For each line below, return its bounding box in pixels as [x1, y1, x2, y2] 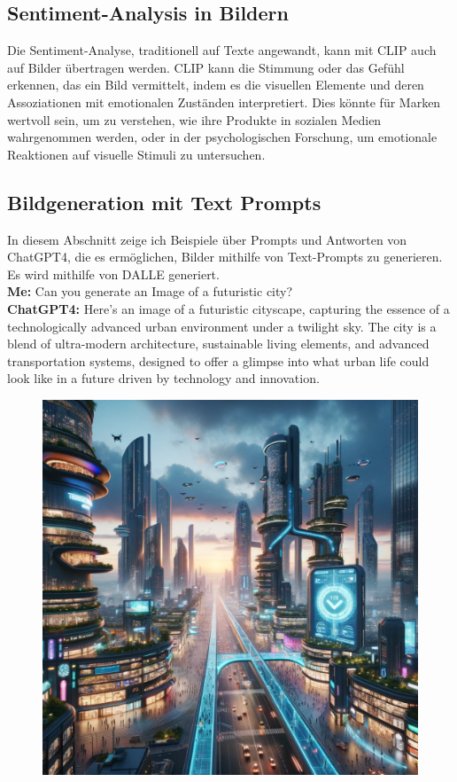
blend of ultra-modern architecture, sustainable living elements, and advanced [7, 334, 430, 353]
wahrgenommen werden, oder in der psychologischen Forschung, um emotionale [7, 128, 438, 146]
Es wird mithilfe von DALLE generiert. [7, 264, 220, 283]
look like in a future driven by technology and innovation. [7, 369, 320, 387]
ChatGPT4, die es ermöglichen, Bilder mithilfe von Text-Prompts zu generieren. [7, 247, 443, 266]
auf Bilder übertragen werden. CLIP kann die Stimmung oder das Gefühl [7, 58, 405, 76]
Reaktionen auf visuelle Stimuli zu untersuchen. [7, 145, 266, 163]
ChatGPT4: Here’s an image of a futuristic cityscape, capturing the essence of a [7, 299, 450, 317]
